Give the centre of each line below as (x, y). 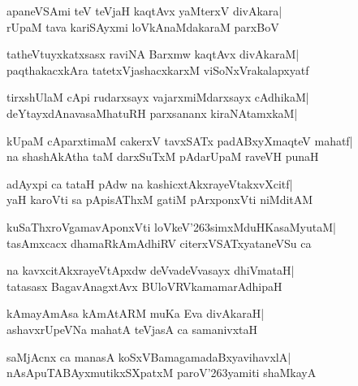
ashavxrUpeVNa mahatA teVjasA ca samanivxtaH (132, 329)
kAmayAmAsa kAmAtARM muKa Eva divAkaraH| (136, 313)
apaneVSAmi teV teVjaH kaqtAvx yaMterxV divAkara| (144, 11)
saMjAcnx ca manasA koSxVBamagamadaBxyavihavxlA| (149, 356)
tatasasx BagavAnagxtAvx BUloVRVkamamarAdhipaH (144, 286)
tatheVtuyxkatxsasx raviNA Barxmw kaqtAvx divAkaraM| (153, 54)
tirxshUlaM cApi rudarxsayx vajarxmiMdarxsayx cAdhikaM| (158, 97)
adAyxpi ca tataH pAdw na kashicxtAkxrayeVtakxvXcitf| (150, 183)
